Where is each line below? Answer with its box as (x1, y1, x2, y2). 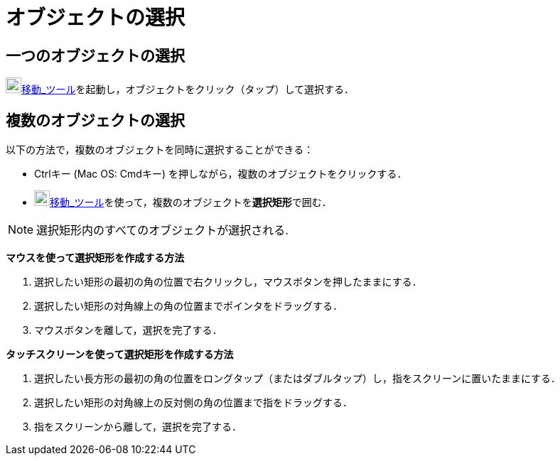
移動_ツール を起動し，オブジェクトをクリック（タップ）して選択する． (21, 83, 354, 96)
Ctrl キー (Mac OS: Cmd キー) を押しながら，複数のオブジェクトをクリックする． (34, 168, 407, 180)
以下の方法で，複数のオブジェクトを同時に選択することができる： (6, 143, 314, 156)
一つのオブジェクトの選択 (6, 46, 185, 65)
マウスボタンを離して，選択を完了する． (34, 324, 222, 337)
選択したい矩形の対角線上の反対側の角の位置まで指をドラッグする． (34, 396, 352, 409)
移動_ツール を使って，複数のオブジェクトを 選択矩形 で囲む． (50, 196, 332, 209)
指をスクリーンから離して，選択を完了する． (34, 421, 242, 433)
